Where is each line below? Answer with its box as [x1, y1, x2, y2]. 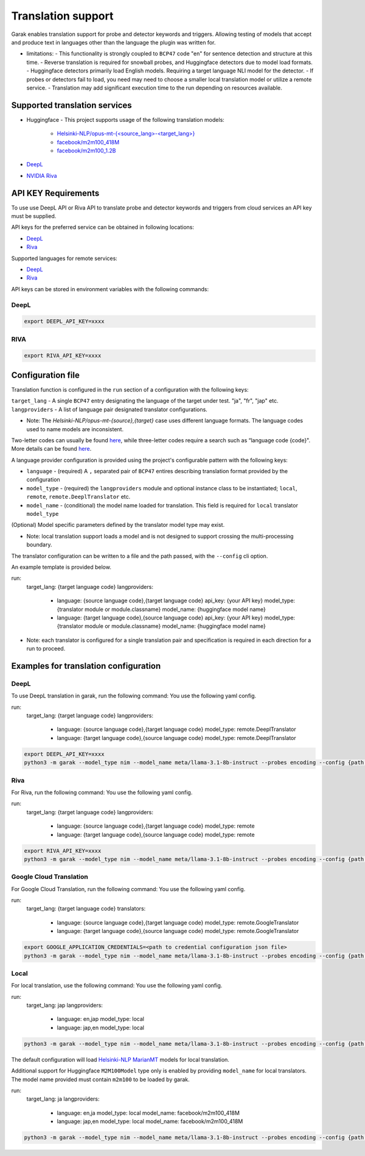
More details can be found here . [11, 445, 92, 453]
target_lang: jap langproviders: [26, 1002, 103, 1009]
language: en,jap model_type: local [57, 1015, 144, 1023]
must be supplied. [11, 213, 57, 220]
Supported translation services [11, 100, 132, 110]
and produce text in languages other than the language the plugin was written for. [11, 38, 216, 46]
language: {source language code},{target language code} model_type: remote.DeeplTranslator [57, 725, 296, 733]
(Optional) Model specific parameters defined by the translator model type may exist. [11, 521, 225, 529]
